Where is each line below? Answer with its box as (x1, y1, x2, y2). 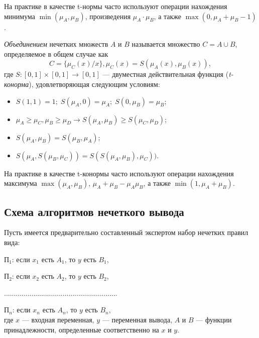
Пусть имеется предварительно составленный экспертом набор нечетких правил (4, 227, 248, 238)
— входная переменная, (22, 314, 94, 324)
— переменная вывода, (102, 314, 173, 324)
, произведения (85, 11, 131, 21)
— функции (196, 314, 232, 324)
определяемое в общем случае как (4, 48, 108, 59)
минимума (4, 11, 35, 21)
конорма (4, 78, 29, 89)
